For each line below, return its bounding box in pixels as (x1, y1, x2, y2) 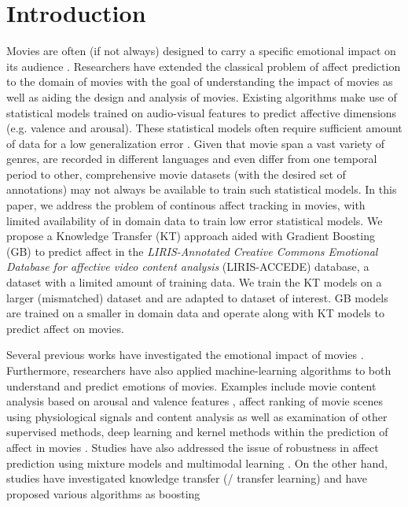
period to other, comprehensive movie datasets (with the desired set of (6, 165, 346, 182)
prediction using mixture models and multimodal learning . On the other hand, (6, 454, 388, 471)
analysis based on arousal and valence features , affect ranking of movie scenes (6, 393, 383, 409)
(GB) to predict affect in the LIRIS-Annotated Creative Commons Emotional (6, 242, 378, 259)
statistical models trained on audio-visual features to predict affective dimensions (6, 104, 397, 120)
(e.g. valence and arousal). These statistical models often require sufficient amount (6, 120, 402, 136)
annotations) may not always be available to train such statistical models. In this (6, 181, 397, 198)
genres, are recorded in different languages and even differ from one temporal (6, 150, 377, 167)
